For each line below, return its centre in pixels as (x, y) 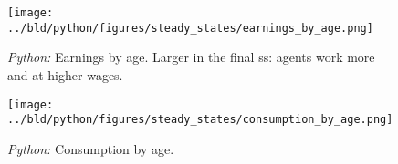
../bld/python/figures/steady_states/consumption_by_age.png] (200, 120)
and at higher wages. (65, 74)
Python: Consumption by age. (91, 148)
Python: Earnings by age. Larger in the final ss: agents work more (191, 57)
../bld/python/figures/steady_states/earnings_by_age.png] (190, 28)
